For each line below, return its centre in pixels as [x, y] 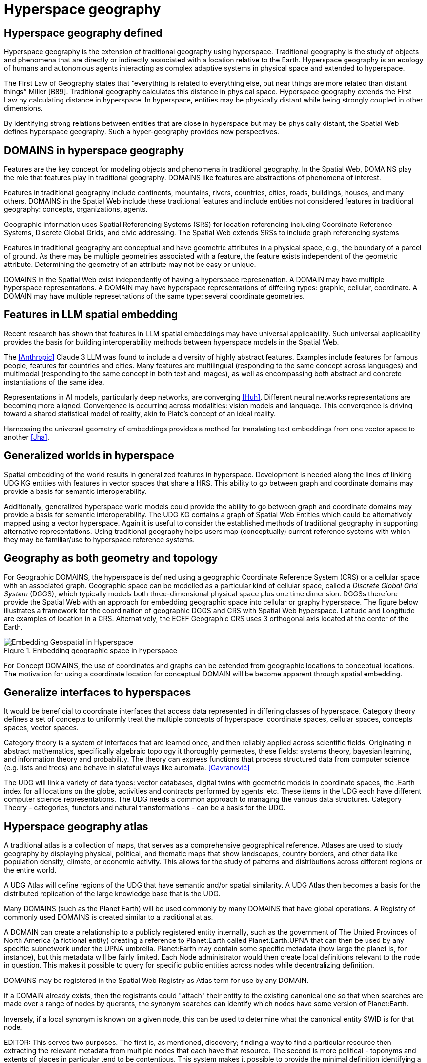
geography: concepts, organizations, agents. [76, 209]
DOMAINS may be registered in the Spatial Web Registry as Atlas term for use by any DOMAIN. [156, 981]
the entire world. [30, 870]
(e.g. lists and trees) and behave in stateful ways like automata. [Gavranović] [127, 768]
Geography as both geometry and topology [111, 558]
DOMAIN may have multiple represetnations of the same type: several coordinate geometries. [154, 296]
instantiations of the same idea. [54, 382]
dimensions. [23, 108]
